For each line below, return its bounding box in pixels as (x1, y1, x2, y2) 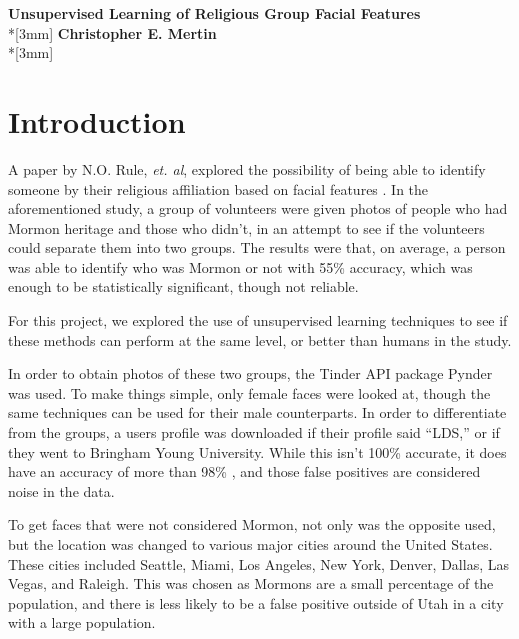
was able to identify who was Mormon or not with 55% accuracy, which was (8, 256, 473, 277)
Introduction (8, 100, 186, 141)
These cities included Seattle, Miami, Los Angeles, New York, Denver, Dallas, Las (8, 553, 509, 574)
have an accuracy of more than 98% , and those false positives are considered (8, 461, 481, 482)
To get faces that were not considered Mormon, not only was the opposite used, (8, 514, 496, 535)
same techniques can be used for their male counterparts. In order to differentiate (8, 402, 507, 423)
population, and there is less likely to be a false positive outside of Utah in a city (8, 592, 504, 613)
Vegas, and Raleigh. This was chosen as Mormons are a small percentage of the (8, 573, 494, 594)
